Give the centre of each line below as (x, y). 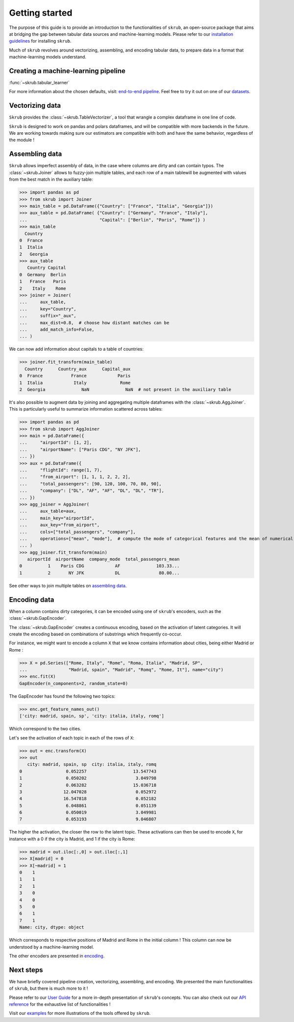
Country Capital (47, 268)
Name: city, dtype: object (52, 927)
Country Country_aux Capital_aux (78, 369)
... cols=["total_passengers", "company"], (77, 532)
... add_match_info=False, (57, 329)
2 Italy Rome (43, 288)
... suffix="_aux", (48, 316)
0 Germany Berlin (43, 275)
